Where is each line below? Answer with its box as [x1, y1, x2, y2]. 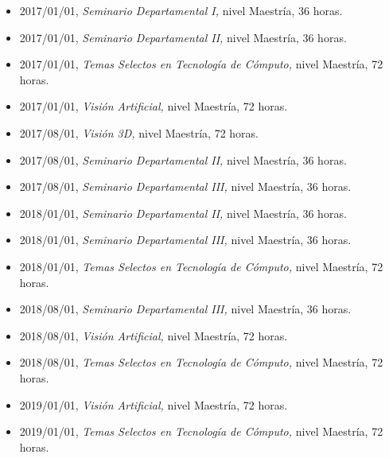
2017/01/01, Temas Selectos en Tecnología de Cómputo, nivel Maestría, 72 [19, 56, 383, 72]
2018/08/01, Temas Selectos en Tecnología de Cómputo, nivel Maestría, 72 [19, 354, 383, 371]
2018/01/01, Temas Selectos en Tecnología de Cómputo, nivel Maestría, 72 [19, 258, 383, 274]
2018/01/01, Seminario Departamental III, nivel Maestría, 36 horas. [19, 231, 352, 248]
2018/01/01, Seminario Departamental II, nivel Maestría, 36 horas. [19, 204, 347, 221]
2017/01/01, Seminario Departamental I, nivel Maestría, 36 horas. [19, 2, 343, 18]
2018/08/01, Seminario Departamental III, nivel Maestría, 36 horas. [19, 301, 352, 317]
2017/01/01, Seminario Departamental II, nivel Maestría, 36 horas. [19, 29, 347, 45]
